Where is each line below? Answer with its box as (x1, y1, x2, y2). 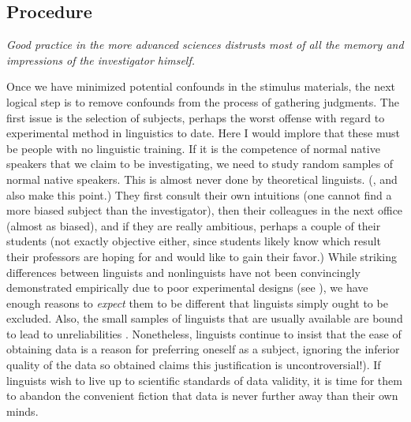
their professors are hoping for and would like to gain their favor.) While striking (6, 248, 397, 264)
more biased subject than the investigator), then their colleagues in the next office (6, 202, 403, 218)
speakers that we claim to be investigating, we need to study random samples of (6, 155, 394, 172)
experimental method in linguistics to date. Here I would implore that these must (6, 125, 400, 141)
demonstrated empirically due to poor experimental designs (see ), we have (6, 279, 368, 296)
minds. (6, 402, 39, 419)
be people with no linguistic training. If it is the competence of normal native (6, 140, 380, 156)
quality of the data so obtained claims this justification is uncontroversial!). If (6, 357, 381, 373)
